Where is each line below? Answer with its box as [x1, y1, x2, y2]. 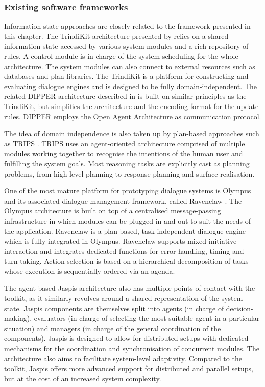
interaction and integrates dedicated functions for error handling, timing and [4, 245, 244, 256]
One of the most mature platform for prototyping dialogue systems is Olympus [4, 185, 251, 196]
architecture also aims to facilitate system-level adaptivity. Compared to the [4, 353, 242, 363]
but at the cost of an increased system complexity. [4, 373, 161, 383]
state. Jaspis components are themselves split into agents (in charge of [4, 303, 224, 313]
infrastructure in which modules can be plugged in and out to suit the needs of [4, 215, 251, 226]
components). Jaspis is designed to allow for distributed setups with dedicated [4, 333, 249, 343]
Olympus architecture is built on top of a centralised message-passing [4, 205, 221, 216]
